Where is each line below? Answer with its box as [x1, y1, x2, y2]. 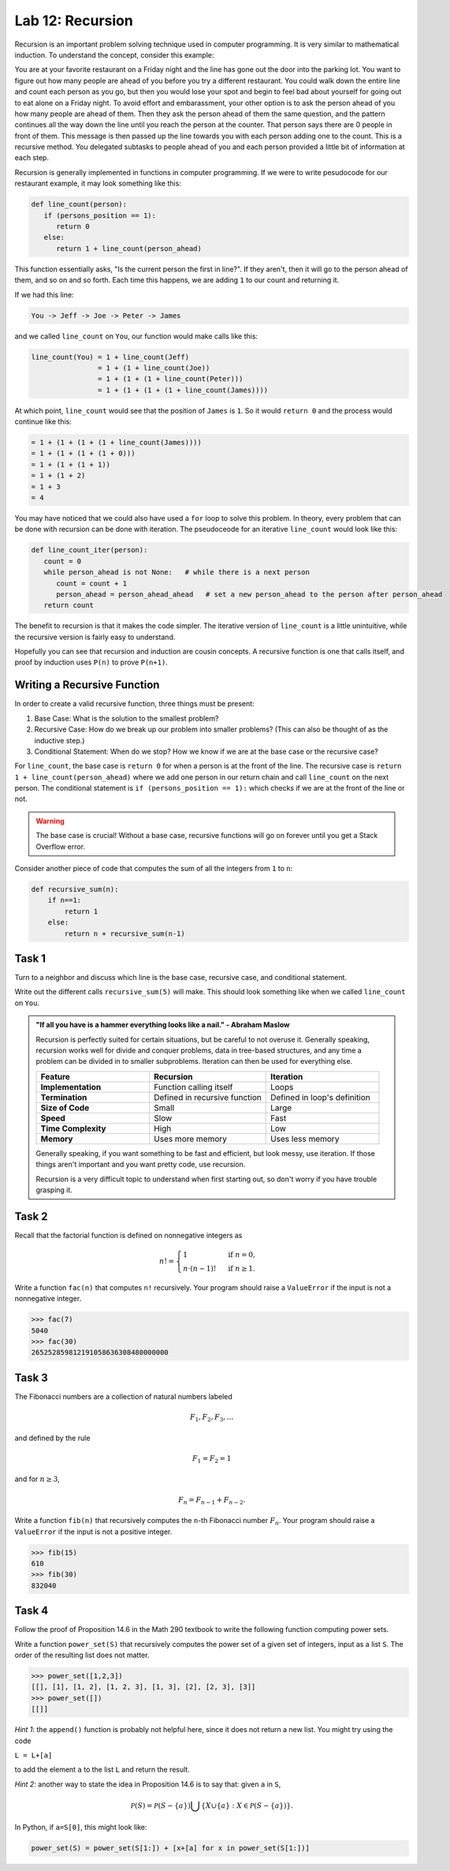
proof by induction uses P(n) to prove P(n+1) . [14, 657, 169, 667]
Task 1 [14, 952, 46, 965]
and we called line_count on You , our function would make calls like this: [14, 331, 258, 341]
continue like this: [14, 417, 73, 426]
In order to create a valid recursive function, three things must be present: [14, 699, 255, 709]
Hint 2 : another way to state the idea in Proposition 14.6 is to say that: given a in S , [14, 1779, 281, 1789]
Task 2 [14, 1210, 48, 1223]
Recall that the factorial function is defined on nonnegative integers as [14, 1230, 243, 1240]
